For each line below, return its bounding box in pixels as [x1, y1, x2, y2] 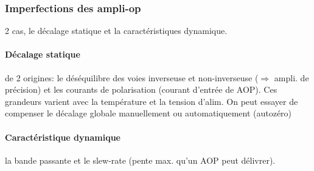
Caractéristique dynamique [5, 130, 120, 143]
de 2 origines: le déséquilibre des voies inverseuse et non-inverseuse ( [5, 71, 259, 84]
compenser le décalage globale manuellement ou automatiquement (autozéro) [5, 107, 292, 119]
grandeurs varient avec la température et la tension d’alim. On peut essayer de [5, 95, 298, 107]
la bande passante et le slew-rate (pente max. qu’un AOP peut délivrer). [5, 153, 276, 166]
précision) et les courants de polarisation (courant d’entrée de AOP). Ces [5, 83, 277, 96]
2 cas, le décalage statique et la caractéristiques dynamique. [5, 24, 228, 37]
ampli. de [274, 71, 309, 84]
